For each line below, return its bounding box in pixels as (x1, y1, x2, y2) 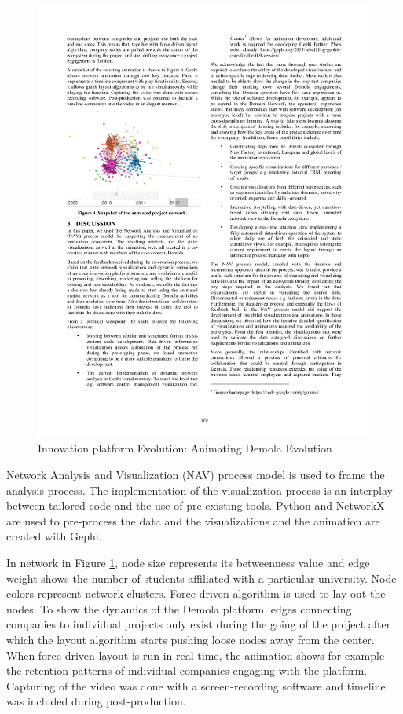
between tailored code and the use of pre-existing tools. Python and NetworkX (6, 497, 385, 514)
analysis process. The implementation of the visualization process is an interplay (6, 481, 393, 498)
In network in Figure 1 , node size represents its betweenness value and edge (6, 555, 370, 571)
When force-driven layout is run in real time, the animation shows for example (6, 646, 385, 663)
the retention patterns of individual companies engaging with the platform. (6, 662, 368, 679)
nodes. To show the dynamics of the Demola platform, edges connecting (6, 600, 352, 617)
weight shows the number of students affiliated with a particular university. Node (6, 569, 397, 586)
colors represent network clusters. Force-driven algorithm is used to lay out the (6, 585, 386, 602)
